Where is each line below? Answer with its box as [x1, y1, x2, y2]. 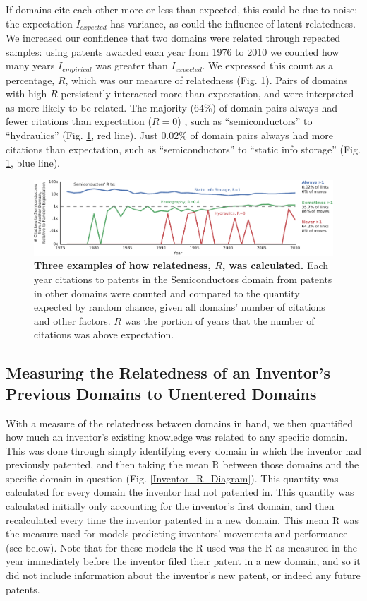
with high [6, 86, 47, 101]
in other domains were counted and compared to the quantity [34, 285, 300, 300]
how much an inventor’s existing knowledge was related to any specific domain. [6, 429, 348, 444]
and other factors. [34, 313, 111, 328]
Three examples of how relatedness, [34, 258, 211, 273]
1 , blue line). [6, 155, 61, 170]
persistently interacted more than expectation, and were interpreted [61, 86, 354, 101]
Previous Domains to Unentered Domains [6, 382, 317, 404]
